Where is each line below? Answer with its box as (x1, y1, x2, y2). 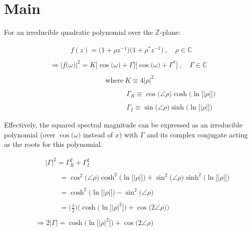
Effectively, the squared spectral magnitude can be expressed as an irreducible (4, 119, 243, 130)
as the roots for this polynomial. (4, 139, 103, 149)
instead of (83, 129, 113, 139)
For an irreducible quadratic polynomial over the (4, 27, 153, 37)
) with (119, 129, 138, 139)
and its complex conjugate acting (147, 129, 248, 139)
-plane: (160, 27, 181, 37)
